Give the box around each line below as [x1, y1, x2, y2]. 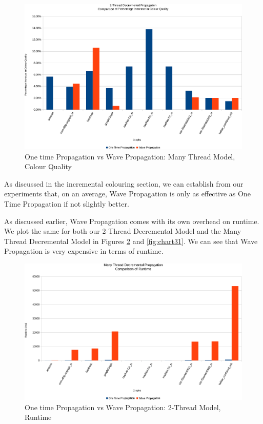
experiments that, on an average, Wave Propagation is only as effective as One [4, 188, 251, 199]
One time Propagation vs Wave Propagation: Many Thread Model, [25, 151, 235, 161]
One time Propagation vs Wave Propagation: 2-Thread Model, [25, 401, 221, 412]
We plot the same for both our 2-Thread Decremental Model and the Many [4, 226, 241, 236]
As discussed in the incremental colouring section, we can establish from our [4, 178, 244, 189]
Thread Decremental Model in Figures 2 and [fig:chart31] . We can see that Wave [4, 235, 258, 246]
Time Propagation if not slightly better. [4, 198, 129, 209]
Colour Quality [25, 161, 72, 172]
